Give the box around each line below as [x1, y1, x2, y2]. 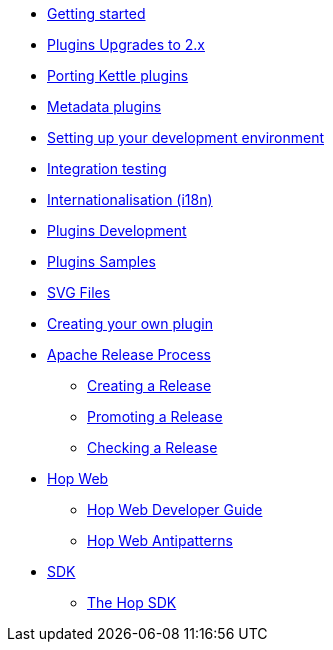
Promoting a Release [87, 408, 223, 425]
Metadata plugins [47, 98, 162, 115]
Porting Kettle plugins [47, 67, 189, 84]
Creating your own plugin [47, 315, 213, 332]
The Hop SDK [87, 594, 177, 611]
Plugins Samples [47, 253, 156, 270]
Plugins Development [47, 222, 187, 239]
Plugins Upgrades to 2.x [47, 36, 205, 53]
